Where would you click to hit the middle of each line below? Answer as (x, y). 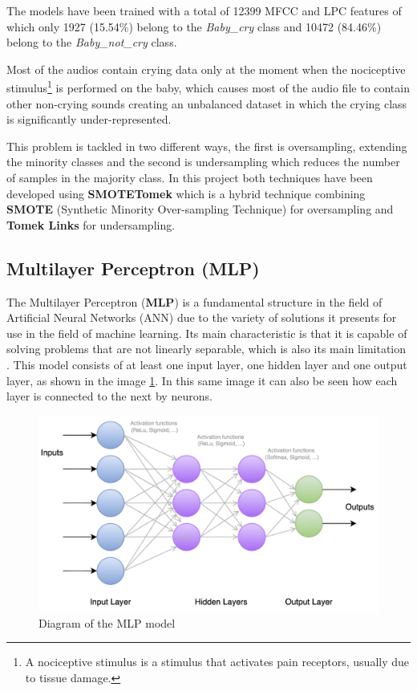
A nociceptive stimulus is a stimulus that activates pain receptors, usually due (217, 662)
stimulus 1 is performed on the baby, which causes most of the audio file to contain (208, 87)
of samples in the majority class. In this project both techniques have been (190, 177)
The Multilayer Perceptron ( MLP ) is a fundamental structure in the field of (194, 301)
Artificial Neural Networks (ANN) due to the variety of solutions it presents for (202, 317)
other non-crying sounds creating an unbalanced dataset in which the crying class (207, 103)
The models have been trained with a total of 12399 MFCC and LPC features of (204, 10)
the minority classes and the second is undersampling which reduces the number (203, 162)
